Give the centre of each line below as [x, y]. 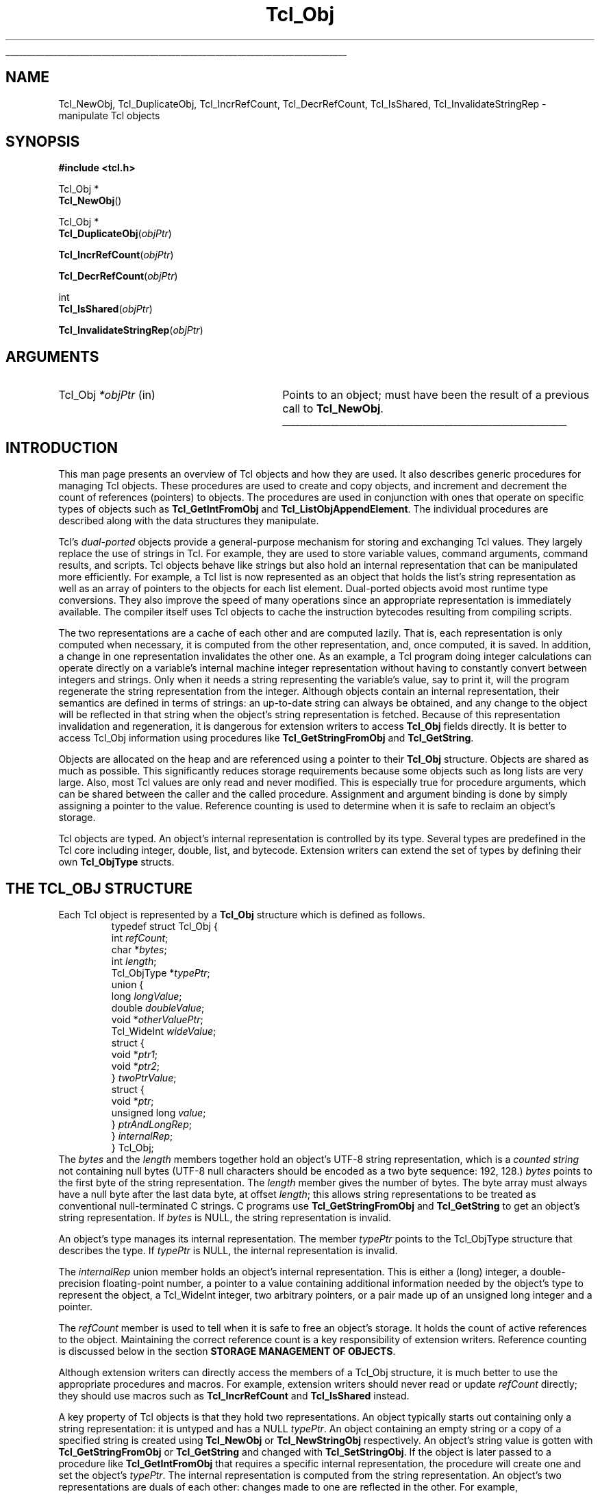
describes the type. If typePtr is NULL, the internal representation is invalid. [228, 1250]
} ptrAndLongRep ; [151, 1124]
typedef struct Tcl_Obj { [164, 926]
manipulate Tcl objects [109, 115]
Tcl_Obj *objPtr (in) [107, 395]
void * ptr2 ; [135, 1066]
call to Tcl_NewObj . [333, 409]
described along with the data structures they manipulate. [189, 521]
